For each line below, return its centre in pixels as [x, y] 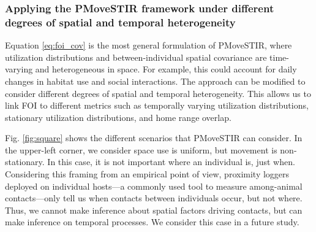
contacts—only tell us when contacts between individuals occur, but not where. [154, 198]
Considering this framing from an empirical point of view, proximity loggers [147, 174]
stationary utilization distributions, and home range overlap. [118, 117]
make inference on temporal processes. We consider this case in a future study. [152, 222]
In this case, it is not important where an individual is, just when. [171, 162]
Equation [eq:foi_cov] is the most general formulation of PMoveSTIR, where [149, 45]
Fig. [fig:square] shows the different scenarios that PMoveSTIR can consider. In [154, 138]
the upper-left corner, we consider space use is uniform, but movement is [141, 149]
